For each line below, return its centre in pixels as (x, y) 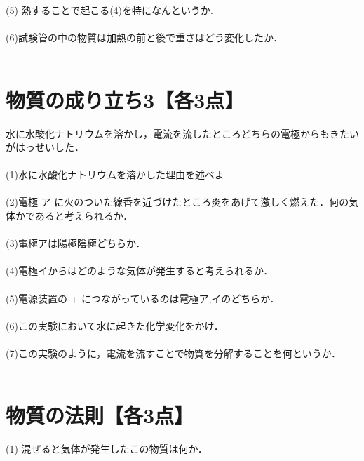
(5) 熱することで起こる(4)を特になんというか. (109, 10)
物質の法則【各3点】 (100, 415)
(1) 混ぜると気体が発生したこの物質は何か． (107, 449)
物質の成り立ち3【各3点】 (125, 99)
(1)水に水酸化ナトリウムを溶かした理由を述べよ (115, 174)
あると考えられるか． (84, 216)
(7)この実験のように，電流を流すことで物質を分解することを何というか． (174, 353)
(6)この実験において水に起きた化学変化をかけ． (115, 325)
